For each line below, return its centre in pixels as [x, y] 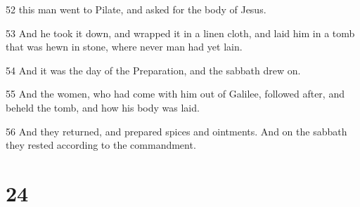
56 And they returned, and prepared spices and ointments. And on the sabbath [176, 131]
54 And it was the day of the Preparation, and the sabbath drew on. [153, 70]
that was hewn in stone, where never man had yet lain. [124, 47]
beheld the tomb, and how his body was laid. [103, 107]
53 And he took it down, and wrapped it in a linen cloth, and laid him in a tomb [180, 33]
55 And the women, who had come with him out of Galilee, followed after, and [175, 94]
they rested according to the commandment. [101, 145]
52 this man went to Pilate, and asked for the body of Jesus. [136, 9]
